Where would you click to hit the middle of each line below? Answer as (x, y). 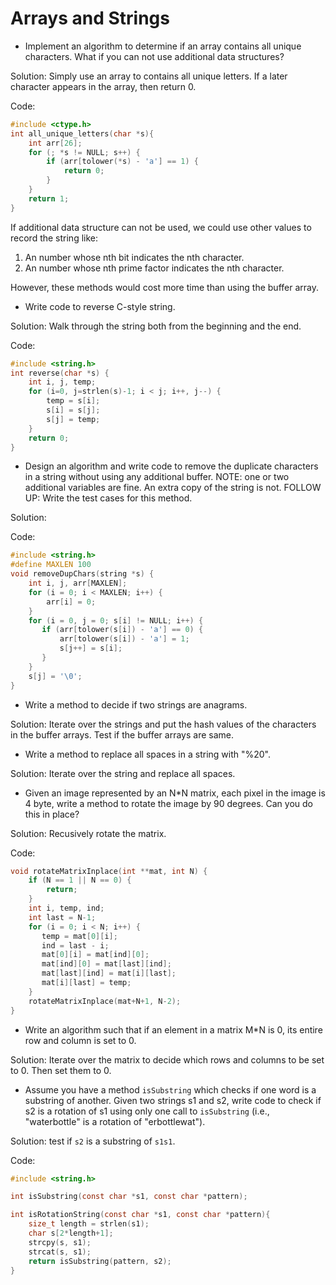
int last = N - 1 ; (62, 917)
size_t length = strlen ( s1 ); (89, 1224)
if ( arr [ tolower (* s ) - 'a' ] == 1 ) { (122, 162)
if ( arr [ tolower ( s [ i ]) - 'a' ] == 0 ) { (122, 630)
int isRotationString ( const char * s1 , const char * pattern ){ (140, 1215)
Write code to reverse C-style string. (100, 306)
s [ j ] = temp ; (73, 419)
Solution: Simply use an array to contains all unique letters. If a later (149, 76)
